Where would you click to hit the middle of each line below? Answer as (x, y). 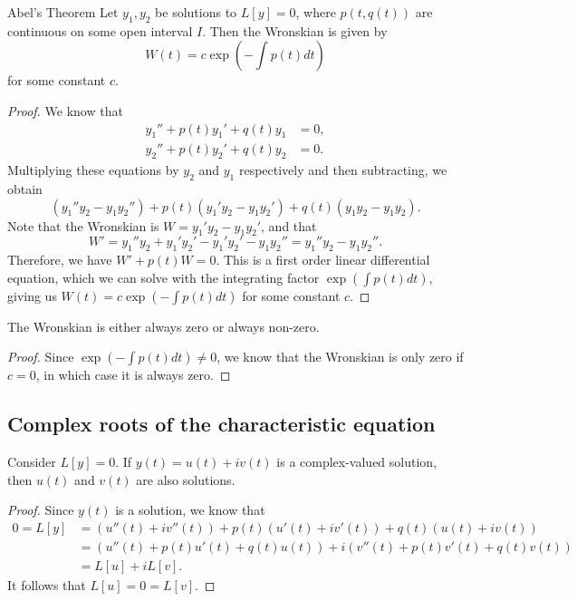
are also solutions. (186, 479)
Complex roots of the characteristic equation (221, 424)
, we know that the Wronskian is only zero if (340, 357)
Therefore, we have (60, 260)
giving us (32, 295)
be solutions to (196, 12)
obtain (25, 189)
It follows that (47, 585)
